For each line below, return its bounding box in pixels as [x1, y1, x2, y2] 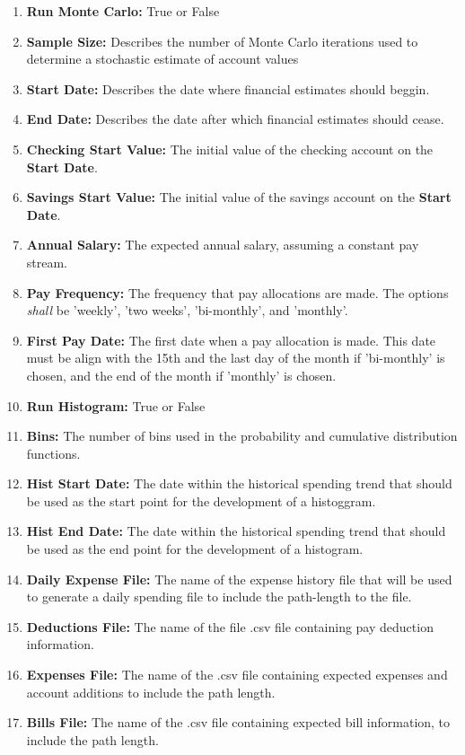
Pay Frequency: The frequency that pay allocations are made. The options [26, 283, 449, 302]
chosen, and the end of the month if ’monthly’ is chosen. [26, 365, 337, 384]
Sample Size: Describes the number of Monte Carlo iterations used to [26, 31, 418, 50]
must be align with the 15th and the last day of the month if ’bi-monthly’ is [26, 348, 445, 367]
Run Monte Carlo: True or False [26, 2, 220, 20]
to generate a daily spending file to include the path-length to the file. [26, 587, 412, 606]
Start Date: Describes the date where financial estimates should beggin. [26, 79, 430, 98]
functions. [26, 443, 81, 462]
